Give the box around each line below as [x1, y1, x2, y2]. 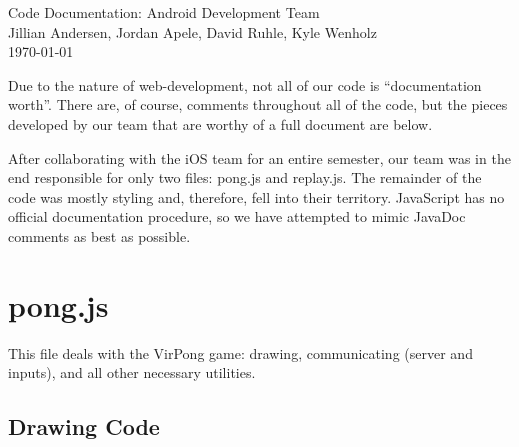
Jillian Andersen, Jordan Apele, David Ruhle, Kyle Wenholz [8, 21, 377, 42]
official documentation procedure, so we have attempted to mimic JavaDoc [8, 206, 466, 227]
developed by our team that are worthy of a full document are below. [8, 113, 433, 134]
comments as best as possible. [8, 225, 191, 246]
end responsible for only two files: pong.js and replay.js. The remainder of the [8, 167, 482, 188]
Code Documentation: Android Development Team [8, 2, 320, 22]
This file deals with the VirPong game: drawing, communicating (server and [8, 342, 473, 363]
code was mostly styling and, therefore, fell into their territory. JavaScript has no [8, 186, 505, 207]
